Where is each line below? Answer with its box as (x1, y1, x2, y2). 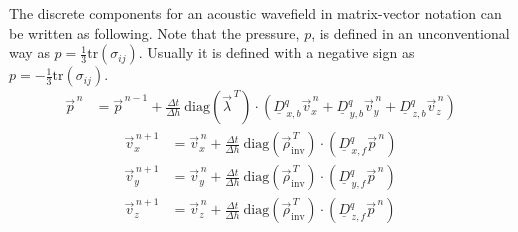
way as (9, 42, 50, 63)
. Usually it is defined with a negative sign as (138, 42, 415, 63)
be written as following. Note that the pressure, (9, 22, 300, 43)
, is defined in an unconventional (311, 22, 510, 43)
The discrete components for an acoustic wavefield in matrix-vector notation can (9, 3, 502, 23)
